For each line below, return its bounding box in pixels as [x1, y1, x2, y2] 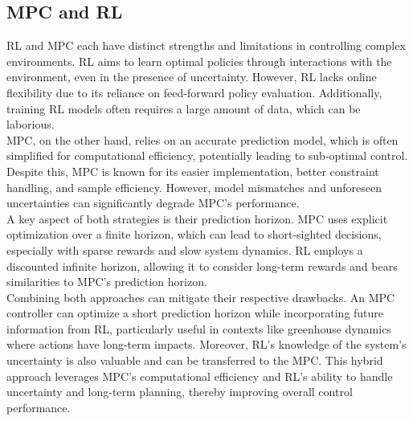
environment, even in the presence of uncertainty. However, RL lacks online [6, 68, 377, 85]
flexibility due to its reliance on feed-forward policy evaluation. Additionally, [6, 84, 382, 100]
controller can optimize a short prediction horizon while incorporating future [6, 305, 384, 321]
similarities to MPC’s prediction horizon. [6, 273, 207, 290]
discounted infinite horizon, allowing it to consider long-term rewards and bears [6, 257, 398, 274]
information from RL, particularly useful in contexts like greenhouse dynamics [6, 320, 391, 337]
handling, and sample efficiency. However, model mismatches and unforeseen [6, 178, 382, 195]
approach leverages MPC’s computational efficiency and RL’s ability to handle [6, 367, 393, 384]
